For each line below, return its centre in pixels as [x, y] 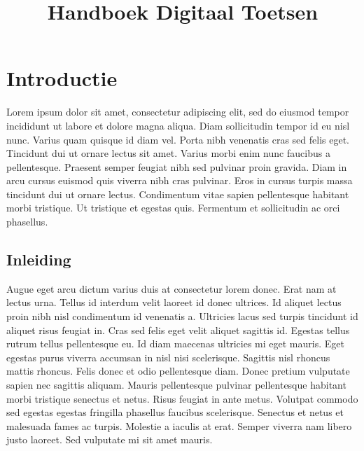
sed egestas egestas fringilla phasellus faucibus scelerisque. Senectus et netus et [175, 412]
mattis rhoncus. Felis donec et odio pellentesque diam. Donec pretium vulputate [178, 371]
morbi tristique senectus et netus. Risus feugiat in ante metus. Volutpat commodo [182, 398]
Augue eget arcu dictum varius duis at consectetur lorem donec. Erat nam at [171, 288]
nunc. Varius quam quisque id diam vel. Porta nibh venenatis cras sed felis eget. [178, 139]
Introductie [62, 78]
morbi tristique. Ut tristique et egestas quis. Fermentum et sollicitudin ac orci [173, 208]
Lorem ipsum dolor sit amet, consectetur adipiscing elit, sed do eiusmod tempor [178, 112]
